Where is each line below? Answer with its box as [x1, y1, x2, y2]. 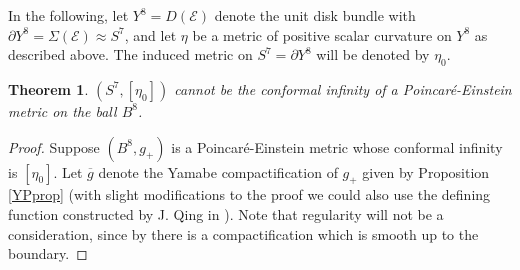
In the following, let [8, 5, 129, 25]
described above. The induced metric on [8, 44, 253, 65]
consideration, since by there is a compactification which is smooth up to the [8, 223, 479, 244]
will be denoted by [316, 44, 430, 65]
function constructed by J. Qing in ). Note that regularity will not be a [8, 203, 444, 224]
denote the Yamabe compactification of [98, 161, 338, 182]
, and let [124, 24, 177, 45]
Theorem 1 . [8, 78, 89, 99]
